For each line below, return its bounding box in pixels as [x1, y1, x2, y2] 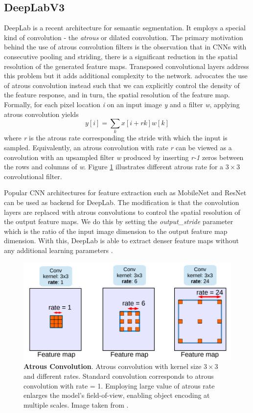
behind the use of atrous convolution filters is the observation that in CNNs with [4, 42, 247, 52]
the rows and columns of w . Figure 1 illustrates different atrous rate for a [4, 161, 224, 172]
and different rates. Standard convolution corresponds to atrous [23, 370, 214, 381]
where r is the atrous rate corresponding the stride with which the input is [4, 133, 228, 143]
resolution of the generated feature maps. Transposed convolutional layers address [4, 61, 249, 71]
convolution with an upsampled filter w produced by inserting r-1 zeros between [4, 152, 244, 162]
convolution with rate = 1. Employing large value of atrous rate [23, 380, 215, 390]
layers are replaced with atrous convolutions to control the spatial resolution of [4, 206, 240, 217]
